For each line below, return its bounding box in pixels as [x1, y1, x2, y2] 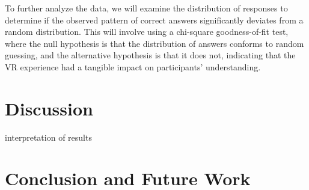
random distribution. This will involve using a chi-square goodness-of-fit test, [5, 25, 289, 38]
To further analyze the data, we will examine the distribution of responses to [5, 2, 288, 14]
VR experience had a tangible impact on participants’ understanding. [5, 60, 261, 73]
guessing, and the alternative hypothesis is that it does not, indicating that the [5, 49, 296, 61]
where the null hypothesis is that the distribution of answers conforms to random [5, 37, 304, 49]
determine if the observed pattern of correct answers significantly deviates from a [5, 13, 304, 26]
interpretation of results [5, 130, 92, 143]
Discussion [5, 96, 93, 120]
